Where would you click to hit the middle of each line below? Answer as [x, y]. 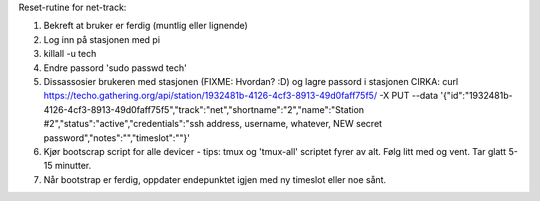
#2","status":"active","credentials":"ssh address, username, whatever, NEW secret [213, 124]
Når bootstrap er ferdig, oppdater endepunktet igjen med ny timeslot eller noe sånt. [215, 179]
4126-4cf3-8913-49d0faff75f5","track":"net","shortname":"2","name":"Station [204, 109]
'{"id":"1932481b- [477, 96]
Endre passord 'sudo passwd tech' [115, 67]
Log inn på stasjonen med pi [101, 39]
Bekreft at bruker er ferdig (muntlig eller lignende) [146, 26]
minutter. [73, 166]
